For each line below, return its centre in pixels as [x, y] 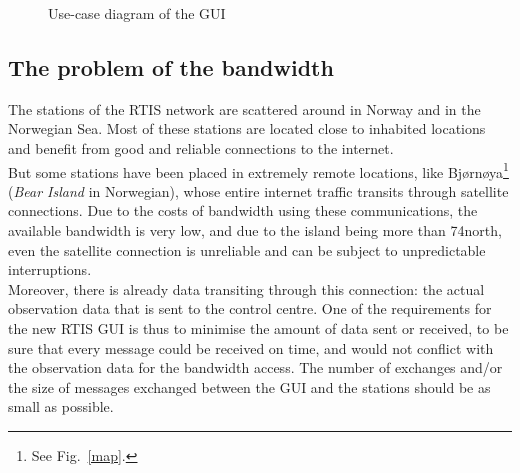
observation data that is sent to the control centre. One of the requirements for [250, 308]
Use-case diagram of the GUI [137, 13]
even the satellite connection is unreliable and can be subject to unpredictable [247, 249]
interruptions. [50, 269]
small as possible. [61, 406]
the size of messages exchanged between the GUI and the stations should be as [249, 386]
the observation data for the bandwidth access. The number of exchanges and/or [255, 367]
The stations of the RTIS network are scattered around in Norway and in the [244, 108]
